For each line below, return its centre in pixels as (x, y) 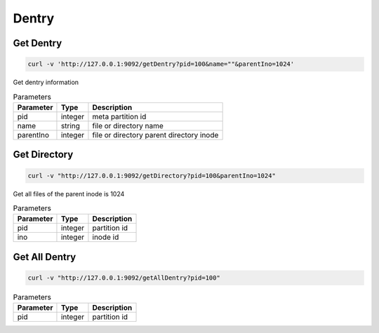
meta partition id (119, 116)
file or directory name (128, 125)
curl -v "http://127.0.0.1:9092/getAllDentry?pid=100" (124, 278)
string (71, 125)
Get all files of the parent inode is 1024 (69, 193)
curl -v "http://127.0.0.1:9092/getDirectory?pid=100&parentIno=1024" (152, 176)
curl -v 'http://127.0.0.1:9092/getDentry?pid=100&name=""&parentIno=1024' (161, 64)
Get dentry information (46, 82)
